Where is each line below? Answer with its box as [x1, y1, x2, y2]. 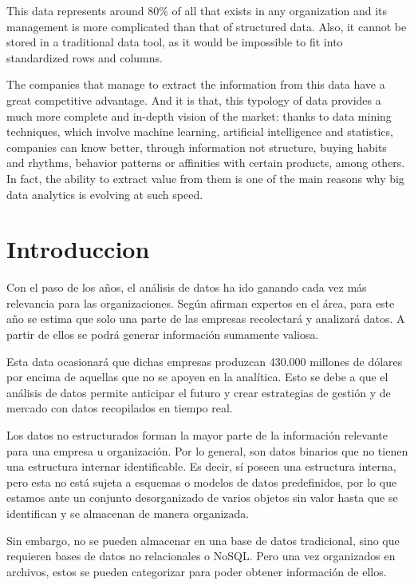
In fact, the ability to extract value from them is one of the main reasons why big [6, 169, 404, 186]
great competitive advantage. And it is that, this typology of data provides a [6, 91, 381, 108]
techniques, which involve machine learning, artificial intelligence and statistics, [6, 123, 393, 140]
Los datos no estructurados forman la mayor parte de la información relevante [6, 427, 388, 443]
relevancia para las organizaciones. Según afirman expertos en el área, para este [6, 294, 395, 311]
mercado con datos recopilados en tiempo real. [6, 400, 233, 416]
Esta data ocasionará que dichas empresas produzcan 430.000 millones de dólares [6, 352, 403, 369]
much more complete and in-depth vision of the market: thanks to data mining [6, 107, 392, 124]
